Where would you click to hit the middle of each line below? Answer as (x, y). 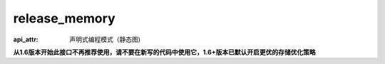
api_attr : (26, 39)
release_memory (64, 18)
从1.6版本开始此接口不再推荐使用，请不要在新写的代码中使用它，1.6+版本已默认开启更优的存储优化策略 (165, 52)
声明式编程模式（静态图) (105, 39)
